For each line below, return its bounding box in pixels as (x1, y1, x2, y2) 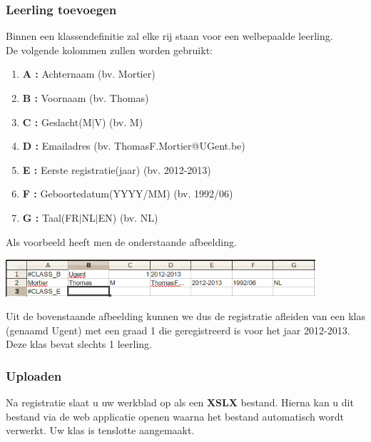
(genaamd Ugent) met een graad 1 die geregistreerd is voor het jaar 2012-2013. (6, 322, 350, 337)
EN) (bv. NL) (98, 210, 158, 225)
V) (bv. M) (94, 114, 143, 129)
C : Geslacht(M (22, 114, 92, 129)
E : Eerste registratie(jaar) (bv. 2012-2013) (22, 162, 211, 177)
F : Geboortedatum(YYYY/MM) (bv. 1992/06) (22, 186, 233, 201)
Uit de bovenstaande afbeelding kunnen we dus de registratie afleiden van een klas (6, 309, 365, 324)
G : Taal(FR (22, 210, 79, 225)
